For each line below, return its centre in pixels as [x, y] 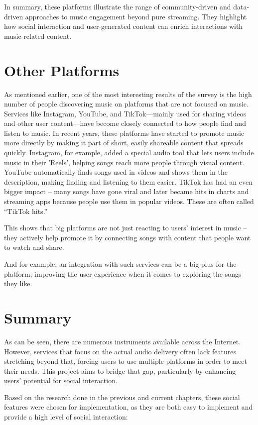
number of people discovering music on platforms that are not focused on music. [126, 104]
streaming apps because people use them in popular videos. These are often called [129, 201]
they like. [18, 283]
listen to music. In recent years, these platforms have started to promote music [124, 133]
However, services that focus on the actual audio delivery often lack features [120, 351]
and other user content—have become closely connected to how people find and [125, 123]
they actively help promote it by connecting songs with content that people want [128, 237]
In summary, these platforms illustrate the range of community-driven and [118, 6]
